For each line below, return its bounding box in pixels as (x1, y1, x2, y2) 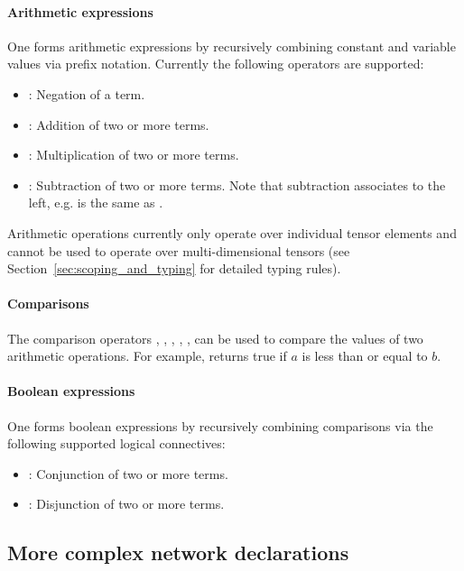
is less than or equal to (302, 346, 428, 365)
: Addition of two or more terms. (28, 115, 209, 134)
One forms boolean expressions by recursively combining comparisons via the (7, 416, 433, 435)
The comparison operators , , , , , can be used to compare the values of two (7, 328, 423, 347)
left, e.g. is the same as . (28, 193, 163, 212)
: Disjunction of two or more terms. (28, 494, 225, 513)
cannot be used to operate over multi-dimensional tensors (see (7, 241, 350, 260)
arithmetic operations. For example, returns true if (7, 346, 287, 365)
